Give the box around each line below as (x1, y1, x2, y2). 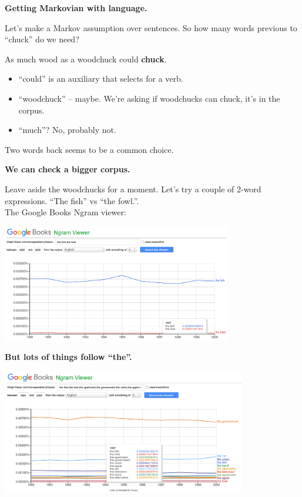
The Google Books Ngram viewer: (5, 206, 126, 218)
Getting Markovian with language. (5, 2, 147, 14)
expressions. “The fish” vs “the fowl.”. (5, 194, 139, 206)
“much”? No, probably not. (18, 124, 116, 136)
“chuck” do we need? (5, 33, 79, 45)
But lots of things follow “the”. (5, 351, 132, 363)
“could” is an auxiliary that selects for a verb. (18, 72, 183, 85)
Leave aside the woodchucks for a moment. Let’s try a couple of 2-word (5, 182, 261, 195)
